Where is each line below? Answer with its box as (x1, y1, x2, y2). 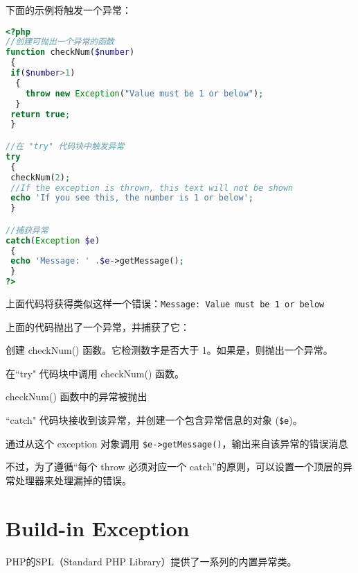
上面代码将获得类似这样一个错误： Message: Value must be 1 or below (6, 296, 325, 311)
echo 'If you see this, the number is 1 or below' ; (10, 193, 253, 203)
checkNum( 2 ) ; (10, 172, 71, 182)
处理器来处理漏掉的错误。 (15, 472, 132, 487)
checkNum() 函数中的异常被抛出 (6, 389, 147, 404)
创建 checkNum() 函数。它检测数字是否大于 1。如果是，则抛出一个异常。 (6, 343, 333, 357)
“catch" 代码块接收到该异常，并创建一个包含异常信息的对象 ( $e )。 (6, 413, 303, 427)
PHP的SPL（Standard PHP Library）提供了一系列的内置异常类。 (6, 554, 297, 568)
